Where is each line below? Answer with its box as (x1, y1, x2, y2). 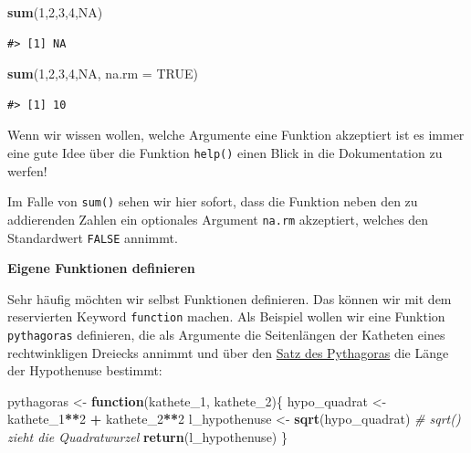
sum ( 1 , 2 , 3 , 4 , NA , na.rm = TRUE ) (7, 64, 198, 83)
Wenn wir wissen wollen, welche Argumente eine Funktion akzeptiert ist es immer (7, 125, 465, 144)
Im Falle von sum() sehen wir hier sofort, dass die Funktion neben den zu (7, 192, 418, 211)
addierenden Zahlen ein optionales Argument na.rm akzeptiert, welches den (7, 209, 429, 228)
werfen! (7, 161, 47, 180)
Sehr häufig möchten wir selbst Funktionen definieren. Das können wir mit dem (7, 289, 452, 308)
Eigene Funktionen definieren (7, 258, 195, 278)
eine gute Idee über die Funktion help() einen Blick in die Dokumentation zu (7, 142, 443, 162)
